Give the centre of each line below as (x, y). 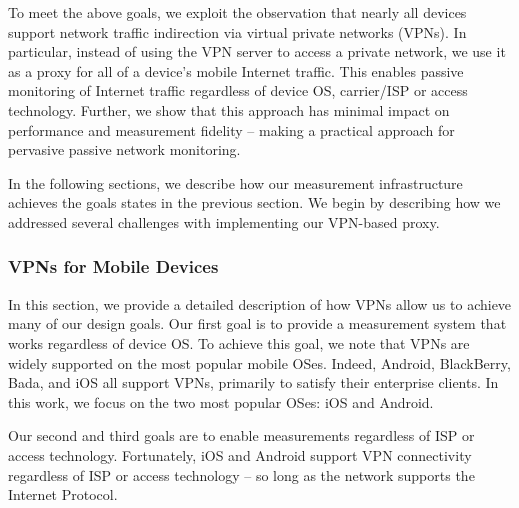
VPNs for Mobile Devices (113, 266)
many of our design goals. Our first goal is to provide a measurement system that (257, 323)
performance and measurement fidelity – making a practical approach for (231, 129)
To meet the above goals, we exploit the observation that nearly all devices (237, 12)
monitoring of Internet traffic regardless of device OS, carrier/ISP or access (238, 90)
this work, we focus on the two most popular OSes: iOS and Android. (221, 401)
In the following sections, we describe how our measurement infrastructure (235, 182)
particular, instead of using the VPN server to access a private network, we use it (257, 51)
